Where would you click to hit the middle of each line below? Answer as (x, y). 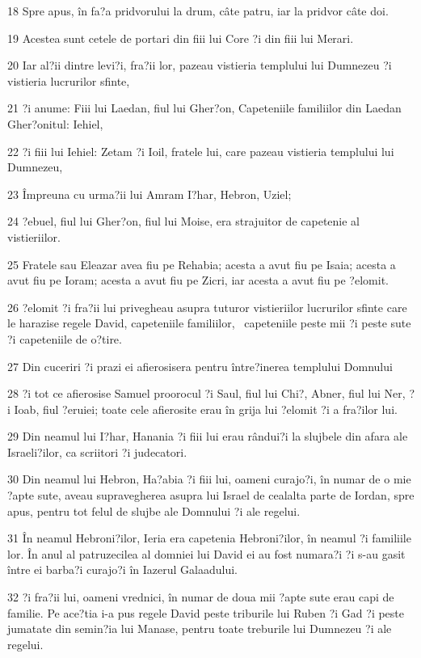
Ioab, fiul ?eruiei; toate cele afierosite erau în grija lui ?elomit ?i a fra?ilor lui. (206, 409)
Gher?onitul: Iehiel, (55, 123)
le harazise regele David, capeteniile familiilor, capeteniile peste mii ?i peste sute (209, 323)
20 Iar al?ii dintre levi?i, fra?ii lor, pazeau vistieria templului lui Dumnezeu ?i (200, 65)
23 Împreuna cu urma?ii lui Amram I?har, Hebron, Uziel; (149, 194)
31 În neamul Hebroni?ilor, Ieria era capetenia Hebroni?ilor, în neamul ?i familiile (209, 538)
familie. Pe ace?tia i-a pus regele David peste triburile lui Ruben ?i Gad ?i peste (206, 612)
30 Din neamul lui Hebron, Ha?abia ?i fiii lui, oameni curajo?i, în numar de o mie (209, 479)
